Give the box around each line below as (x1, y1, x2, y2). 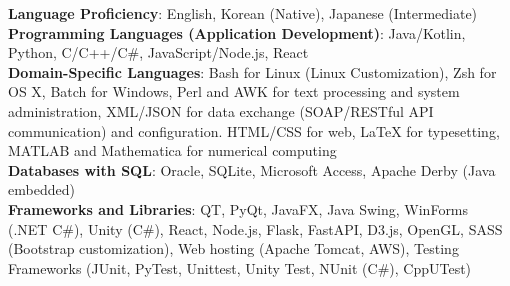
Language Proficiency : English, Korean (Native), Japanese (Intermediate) (8, 3, 478, 23)
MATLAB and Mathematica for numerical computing (8, 140, 337, 161)
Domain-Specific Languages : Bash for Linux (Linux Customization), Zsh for (8, 61, 497, 82)
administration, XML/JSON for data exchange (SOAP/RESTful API (8, 100, 434, 121)
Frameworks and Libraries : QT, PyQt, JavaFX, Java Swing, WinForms (8, 198, 469, 219)
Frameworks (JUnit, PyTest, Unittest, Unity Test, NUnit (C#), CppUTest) (8, 257, 472, 278)
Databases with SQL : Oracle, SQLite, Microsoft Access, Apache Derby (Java (8, 159, 496, 180)
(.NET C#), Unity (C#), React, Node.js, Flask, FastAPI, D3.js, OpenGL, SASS (8, 218, 503, 239)
